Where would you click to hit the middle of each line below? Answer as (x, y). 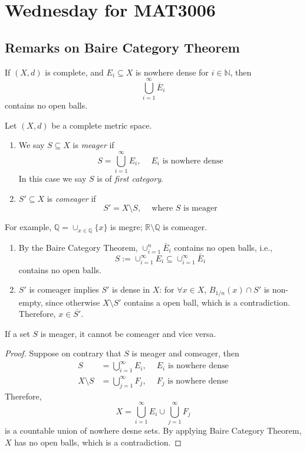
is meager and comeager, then (185, 353)
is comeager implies (64, 289)
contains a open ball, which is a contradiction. (207, 302)
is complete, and (74, 72)
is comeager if (71, 198)
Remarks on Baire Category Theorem (122, 47)
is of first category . (130, 178)
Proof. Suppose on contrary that (63, 353)
